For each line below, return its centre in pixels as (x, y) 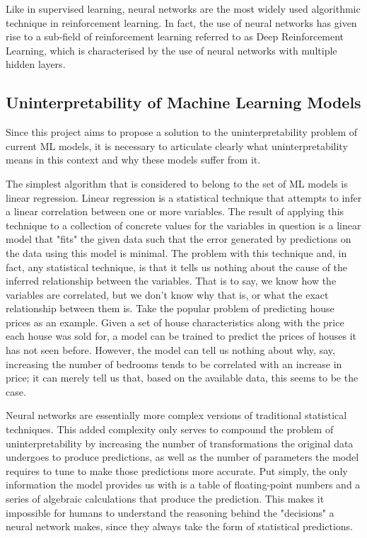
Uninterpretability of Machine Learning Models (183, 102)
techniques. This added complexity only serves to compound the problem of (170, 429)
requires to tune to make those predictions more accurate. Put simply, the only (177, 470)
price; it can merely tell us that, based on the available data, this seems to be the (182, 378)
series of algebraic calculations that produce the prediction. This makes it (165, 499)
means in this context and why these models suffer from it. (133, 160)
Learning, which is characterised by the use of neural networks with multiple (171, 50)
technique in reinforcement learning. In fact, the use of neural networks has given (181, 22)
